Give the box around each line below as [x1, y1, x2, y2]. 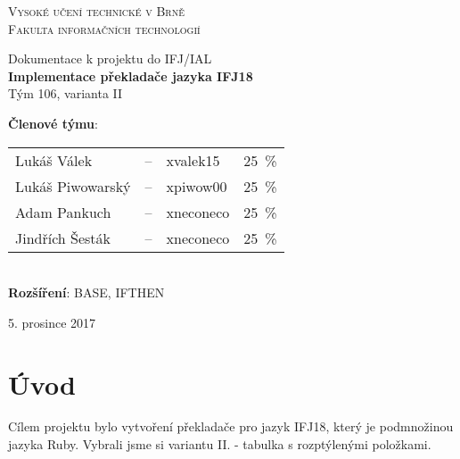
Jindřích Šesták [15, 227, 111, 248]
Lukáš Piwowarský [15, 175, 131, 196]
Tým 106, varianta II [8, 84, 123, 103]
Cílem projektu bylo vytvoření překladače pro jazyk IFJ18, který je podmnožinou [8, 417, 454, 436]
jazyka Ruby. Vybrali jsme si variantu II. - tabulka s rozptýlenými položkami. [8, 435, 431, 454]
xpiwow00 [166, 175, 227, 196]
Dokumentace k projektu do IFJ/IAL [8, 49, 212, 68]
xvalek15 [166, 149, 220, 171]
